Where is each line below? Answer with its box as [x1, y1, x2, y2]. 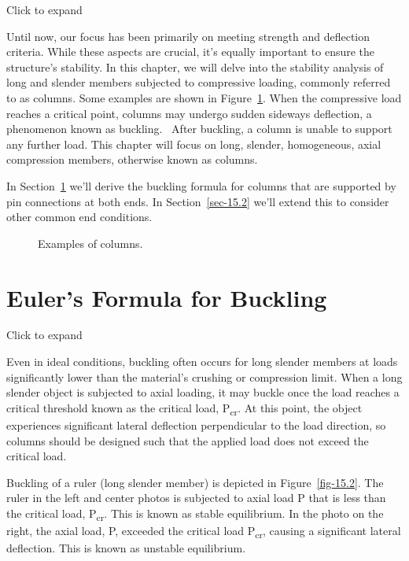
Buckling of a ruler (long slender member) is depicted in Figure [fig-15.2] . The [6, 474, 384, 490]
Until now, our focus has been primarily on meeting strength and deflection [6, 28, 370, 44]
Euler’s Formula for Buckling [6, 281, 327, 313]
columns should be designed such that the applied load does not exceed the [6, 432, 369, 448]
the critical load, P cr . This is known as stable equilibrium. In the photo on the [6, 504, 384, 523]
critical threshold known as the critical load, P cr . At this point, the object [6, 399, 363, 418]
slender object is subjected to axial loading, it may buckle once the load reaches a [6, 384, 400, 400]
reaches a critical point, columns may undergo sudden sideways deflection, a [6, 105, 372, 121]
